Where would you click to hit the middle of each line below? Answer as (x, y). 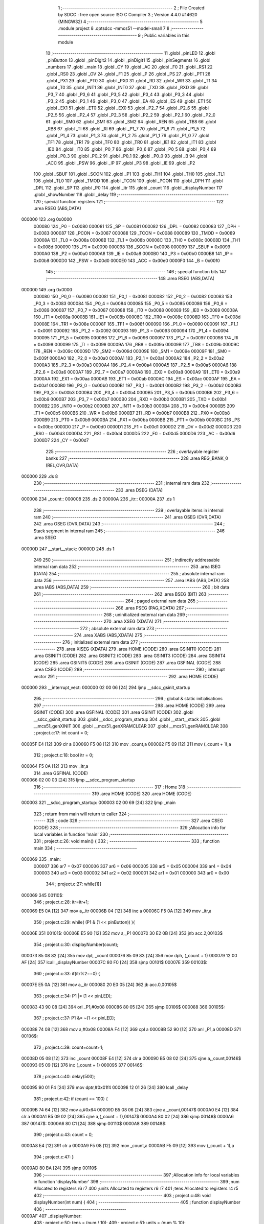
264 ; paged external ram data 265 (160, 601)
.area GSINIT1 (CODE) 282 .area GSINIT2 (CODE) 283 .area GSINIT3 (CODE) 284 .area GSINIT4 (130, 656)
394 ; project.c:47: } (54, 1157)
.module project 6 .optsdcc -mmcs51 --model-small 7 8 (114, 28)
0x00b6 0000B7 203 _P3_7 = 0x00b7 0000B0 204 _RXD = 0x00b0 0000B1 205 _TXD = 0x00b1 (130, 400)
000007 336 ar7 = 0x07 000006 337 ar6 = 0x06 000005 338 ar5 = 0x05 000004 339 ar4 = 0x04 (132, 866)
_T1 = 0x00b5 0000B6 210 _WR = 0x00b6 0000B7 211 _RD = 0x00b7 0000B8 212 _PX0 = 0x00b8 (132, 413)
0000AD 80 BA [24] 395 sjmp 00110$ (59, 1168)
